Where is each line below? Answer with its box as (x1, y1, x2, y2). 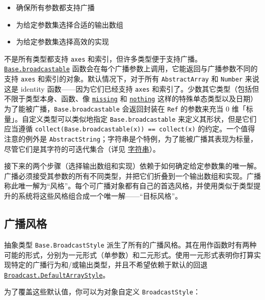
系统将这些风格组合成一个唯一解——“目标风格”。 (18, 190, 182, 201)
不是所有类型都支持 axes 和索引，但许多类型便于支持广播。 (4, 53, 202, 64)
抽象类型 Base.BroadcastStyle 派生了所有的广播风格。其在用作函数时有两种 (4, 239, 257, 250)
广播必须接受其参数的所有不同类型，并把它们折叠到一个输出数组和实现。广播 (4, 170, 261, 181)
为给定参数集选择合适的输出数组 (16, 19, 123, 30)
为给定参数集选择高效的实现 (16, 36, 109, 47)
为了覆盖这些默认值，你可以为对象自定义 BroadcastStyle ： (4, 286, 200, 297)
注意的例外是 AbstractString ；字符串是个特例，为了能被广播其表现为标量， (4, 133, 257, 144)
